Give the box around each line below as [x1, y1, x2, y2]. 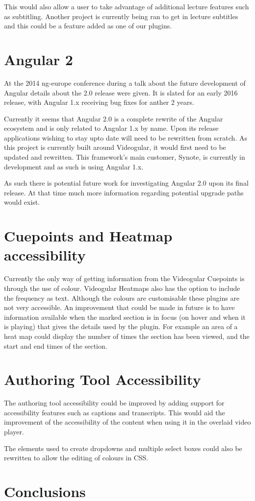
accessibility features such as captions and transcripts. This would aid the [4, 407, 225, 417]
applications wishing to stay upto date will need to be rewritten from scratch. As [4, 132, 247, 143]
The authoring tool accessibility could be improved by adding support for [4, 398, 225, 408]
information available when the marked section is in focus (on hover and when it [4, 311, 246, 322]
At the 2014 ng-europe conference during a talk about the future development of [4, 77, 246, 88]
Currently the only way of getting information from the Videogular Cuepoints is [4, 273, 245, 284]
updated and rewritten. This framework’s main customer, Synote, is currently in [4, 152, 245, 162]
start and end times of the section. [4, 340, 107, 351]
